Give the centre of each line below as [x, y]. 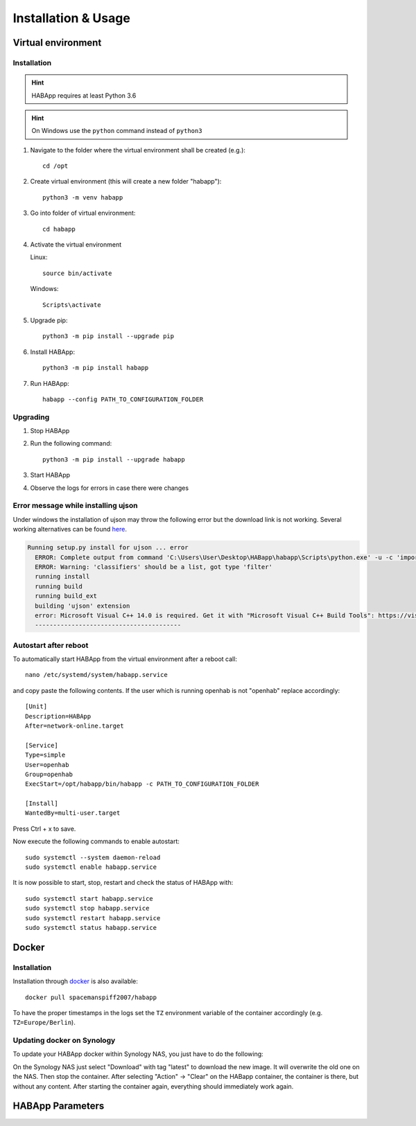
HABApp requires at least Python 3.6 [84, 95]
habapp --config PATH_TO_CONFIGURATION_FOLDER [123, 399]
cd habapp [59, 229]
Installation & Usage [72, 18]
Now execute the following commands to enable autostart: [96, 841]
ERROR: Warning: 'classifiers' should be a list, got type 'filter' [154, 567]
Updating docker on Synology [64, 1041]
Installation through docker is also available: [76, 981]
